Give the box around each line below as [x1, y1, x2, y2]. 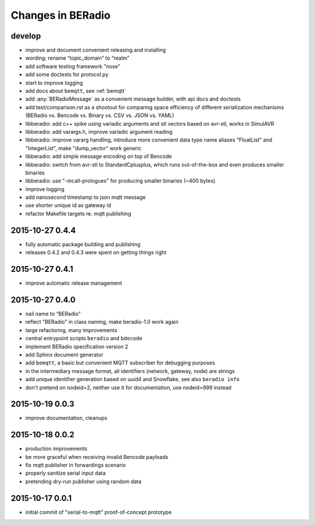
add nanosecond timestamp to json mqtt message [25, 194, 146, 201]
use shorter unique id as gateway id [25, 202, 111, 209]
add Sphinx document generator [25, 351, 103, 358]
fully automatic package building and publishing [25, 240, 141, 248]
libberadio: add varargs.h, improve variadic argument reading [25, 128, 173, 135]
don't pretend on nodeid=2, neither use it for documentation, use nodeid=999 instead [25, 384, 232, 391]
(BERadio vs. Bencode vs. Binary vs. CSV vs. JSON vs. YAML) [25, 112, 174, 119]
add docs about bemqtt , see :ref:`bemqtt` [25, 88, 127, 95]
